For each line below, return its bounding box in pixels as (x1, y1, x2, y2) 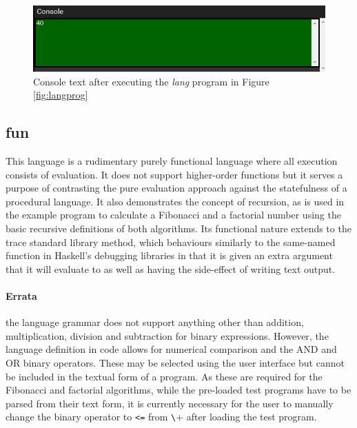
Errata (6, 288, 37, 303)
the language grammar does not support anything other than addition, (6, 315, 304, 329)
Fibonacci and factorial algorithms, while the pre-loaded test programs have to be (6, 383, 351, 397)
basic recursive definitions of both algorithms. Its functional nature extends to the (6, 221, 351, 235)
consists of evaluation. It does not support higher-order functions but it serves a (6, 167, 343, 181)
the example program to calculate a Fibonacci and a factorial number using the (6, 207, 341, 222)
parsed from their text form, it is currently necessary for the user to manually (6, 396, 334, 410)
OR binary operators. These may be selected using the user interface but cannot (6, 355, 345, 369)
